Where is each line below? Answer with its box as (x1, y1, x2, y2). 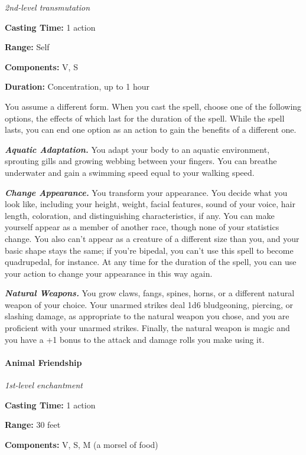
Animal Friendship (5, 356, 82, 368)
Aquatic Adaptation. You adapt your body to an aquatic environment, (5, 143, 270, 155)
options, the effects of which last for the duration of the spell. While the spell (5, 112, 285, 124)
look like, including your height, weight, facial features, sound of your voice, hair (5, 198, 295, 210)
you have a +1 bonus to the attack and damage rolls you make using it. (5, 333, 265, 345)
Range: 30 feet (5, 418, 61, 431)
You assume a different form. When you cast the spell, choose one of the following (5, 100, 302, 112)
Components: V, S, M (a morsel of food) (5, 438, 158, 450)
